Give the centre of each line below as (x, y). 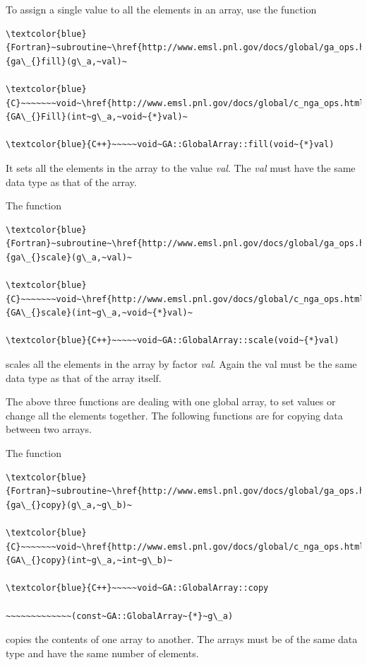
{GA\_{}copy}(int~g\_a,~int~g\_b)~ (89, 561)
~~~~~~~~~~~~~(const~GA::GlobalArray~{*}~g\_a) (120, 616)
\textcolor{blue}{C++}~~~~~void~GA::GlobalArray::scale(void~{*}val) (173, 341)
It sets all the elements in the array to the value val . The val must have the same (181, 167)
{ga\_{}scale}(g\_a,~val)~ (69, 257)
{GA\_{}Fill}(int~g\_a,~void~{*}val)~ (97, 117)
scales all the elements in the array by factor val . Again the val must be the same (181, 364)
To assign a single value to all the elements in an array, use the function (161, 9)
